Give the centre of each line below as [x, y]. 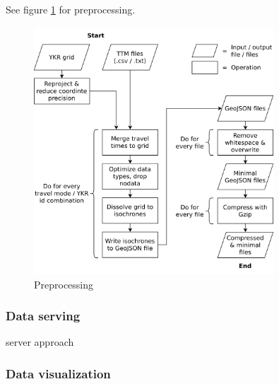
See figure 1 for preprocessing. [71, 9]
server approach [40, 342]
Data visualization [58, 373]
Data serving [43, 316]
